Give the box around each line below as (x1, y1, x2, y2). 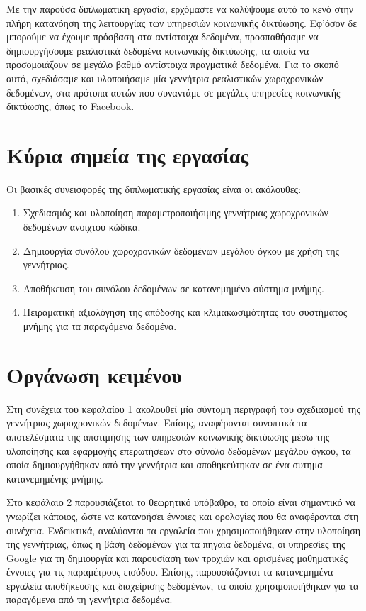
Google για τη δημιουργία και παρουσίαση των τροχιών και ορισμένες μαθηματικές (6, 550, 348, 565)
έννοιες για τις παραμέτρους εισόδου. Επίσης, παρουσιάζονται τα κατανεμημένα (6, 564, 333, 579)
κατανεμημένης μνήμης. (6, 470, 103, 485)
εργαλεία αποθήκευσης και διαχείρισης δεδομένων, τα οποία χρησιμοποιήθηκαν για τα (6, 578, 359, 593)
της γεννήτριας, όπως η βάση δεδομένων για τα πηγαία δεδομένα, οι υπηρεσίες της (6, 536, 345, 551)
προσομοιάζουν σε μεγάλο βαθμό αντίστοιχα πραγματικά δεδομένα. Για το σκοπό (6, 57, 339, 72)
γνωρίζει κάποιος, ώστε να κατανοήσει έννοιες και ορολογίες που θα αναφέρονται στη (6, 508, 359, 523)
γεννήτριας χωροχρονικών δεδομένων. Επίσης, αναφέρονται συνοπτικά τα (6, 415, 307, 430)
